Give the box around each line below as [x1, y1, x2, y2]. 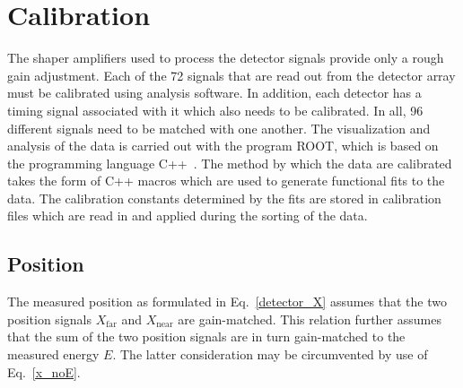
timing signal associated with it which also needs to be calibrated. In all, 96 [7, 100, 424, 119]
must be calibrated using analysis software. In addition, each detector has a [7, 83, 422, 102]
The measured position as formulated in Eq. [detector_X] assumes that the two [7, 292, 447, 311]
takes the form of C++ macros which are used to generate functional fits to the [7, 171, 445, 190]
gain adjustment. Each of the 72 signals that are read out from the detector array [7, 65, 456, 84]
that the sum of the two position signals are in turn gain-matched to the [7, 327, 406, 346]
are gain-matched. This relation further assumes [178, 309, 441, 328]
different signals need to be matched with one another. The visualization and [7, 118, 431, 137]
